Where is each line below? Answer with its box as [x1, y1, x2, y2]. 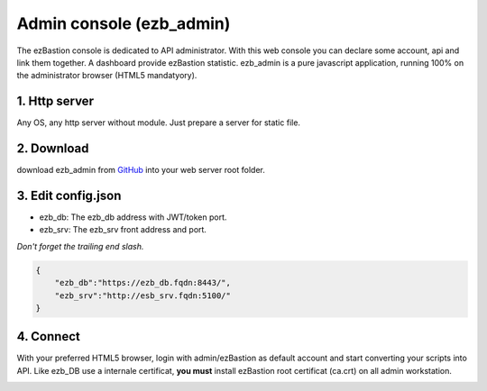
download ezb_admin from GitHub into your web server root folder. [16, 165, 265, 176]
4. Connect [16, 329, 80, 344]
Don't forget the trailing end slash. [16, 241, 144, 251]
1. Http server [16, 94, 95, 109]
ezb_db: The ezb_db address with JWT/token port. [39, 212, 227, 223]
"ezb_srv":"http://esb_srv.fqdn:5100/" [54, 290, 232, 301]
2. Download [16, 141, 89, 157]
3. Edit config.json [16, 187, 122, 203]
